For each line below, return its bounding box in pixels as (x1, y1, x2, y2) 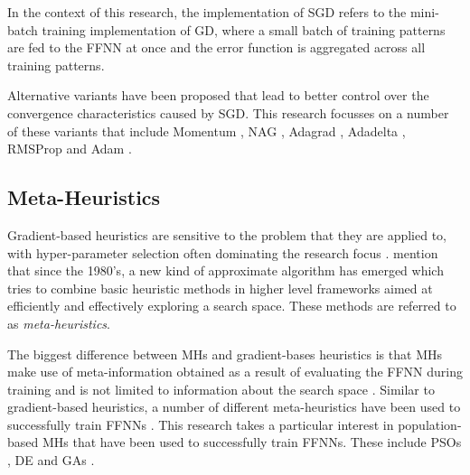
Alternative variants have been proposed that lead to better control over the (7, 86, 429, 105)
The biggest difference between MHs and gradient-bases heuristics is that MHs (7, 344, 442, 363)
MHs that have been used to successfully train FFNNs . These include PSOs (42, 433, 462, 452)
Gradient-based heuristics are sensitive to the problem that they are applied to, (7, 225, 447, 244)
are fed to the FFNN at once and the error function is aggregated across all (7, 38, 426, 57)
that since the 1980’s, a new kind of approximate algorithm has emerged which (7, 261, 444, 280)
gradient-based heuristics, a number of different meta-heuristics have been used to (7, 397, 461, 416)
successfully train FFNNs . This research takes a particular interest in (7, 414, 394, 433)
